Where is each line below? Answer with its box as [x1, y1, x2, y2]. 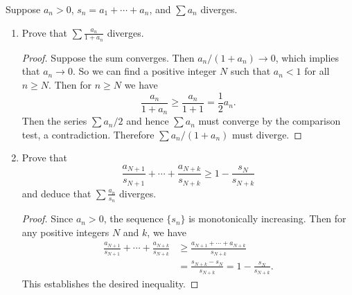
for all [304, 64, 330, 78]
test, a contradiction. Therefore [21, 127, 155, 141]
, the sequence [103, 211, 164, 226]
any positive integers [21, 224, 109, 239]
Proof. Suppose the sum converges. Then [21, 50, 195, 64]
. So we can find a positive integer [72, 64, 217, 78]
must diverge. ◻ [232, 127, 302, 141]
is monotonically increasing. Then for [188, 211, 346, 226]
